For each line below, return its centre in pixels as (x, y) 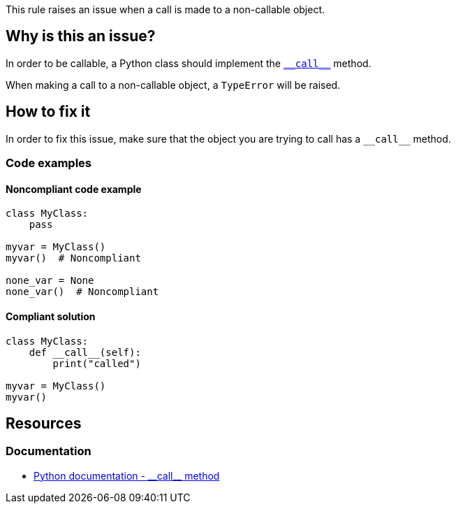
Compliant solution (51, 316)
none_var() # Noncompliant (82, 292)
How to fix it (48, 112)
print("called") (97, 363)
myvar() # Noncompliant (73, 258)
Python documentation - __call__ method (127, 475)
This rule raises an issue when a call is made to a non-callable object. (166, 9)
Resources (44, 423)
